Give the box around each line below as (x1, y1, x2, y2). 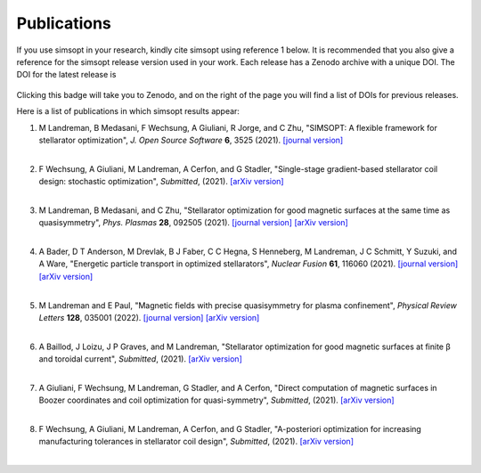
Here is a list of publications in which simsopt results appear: (16, 106, 240, 117)
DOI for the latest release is (16, 69, 117, 80)
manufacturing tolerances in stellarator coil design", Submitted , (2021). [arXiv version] (38, 436, 355, 447)
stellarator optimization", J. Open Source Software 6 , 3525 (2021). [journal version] (38, 135, 344, 145)
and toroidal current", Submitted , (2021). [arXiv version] (38, 354, 242, 364)
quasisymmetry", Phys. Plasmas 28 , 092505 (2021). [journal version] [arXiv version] (38, 217, 349, 228)
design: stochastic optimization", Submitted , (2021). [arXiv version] (38, 176, 284, 187)
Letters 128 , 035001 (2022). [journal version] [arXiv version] (38, 312, 260, 322)
